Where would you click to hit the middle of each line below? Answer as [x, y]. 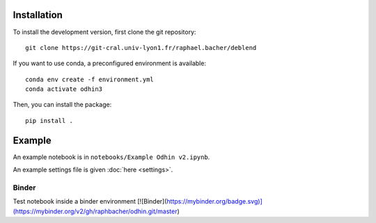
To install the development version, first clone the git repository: [104, 32]
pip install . [49, 121]
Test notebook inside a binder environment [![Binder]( [90, 201]
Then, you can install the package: [62, 105]
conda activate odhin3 [64, 89]
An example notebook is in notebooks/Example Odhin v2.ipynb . [111, 157]
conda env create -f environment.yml [90, 79]
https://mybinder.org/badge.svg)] [214, 201]
